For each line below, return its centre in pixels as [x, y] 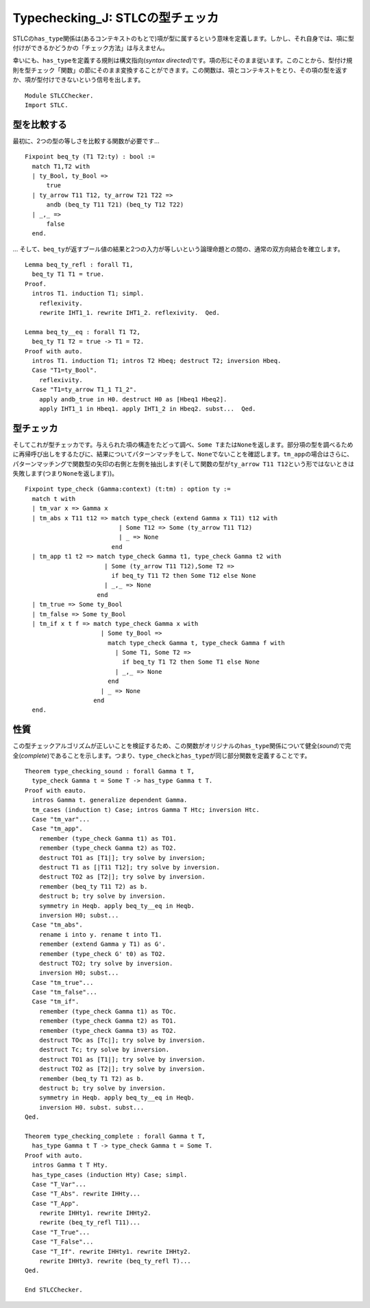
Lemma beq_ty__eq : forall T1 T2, [83, 332]
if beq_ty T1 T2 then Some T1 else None [191, 662]
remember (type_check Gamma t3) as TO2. [108, 1030]
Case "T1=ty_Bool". [64, 370]
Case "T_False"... [63, 1242]
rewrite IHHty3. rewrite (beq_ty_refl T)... [115, 1261]
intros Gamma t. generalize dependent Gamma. [110, 800]
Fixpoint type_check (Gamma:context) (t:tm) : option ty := [128, 489]
